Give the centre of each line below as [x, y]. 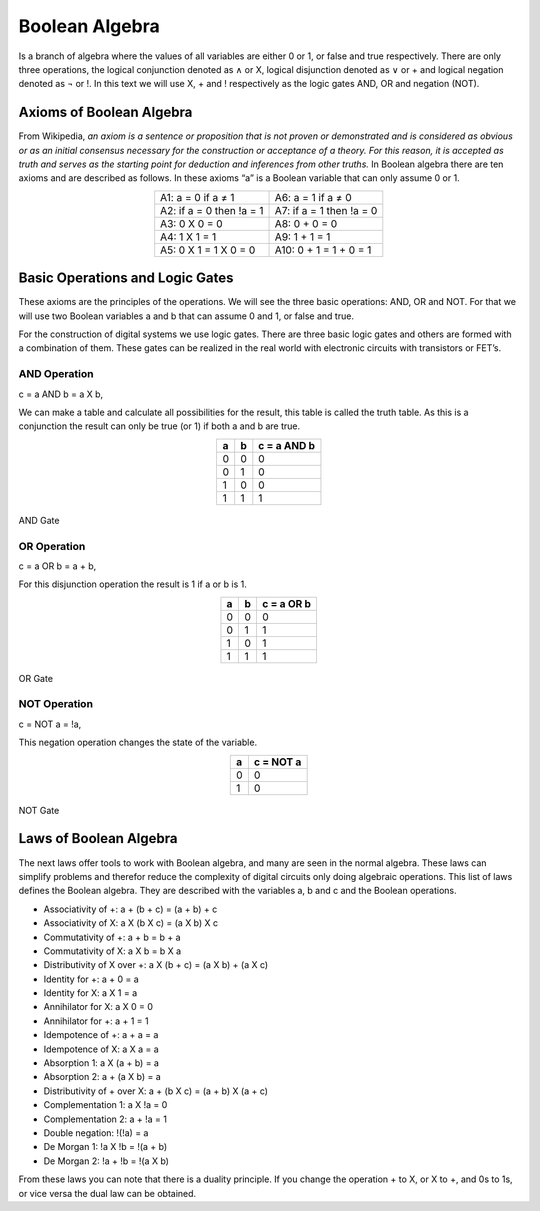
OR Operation [52, 546]
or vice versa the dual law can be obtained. [107, 1193]
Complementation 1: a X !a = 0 [105, 1105]
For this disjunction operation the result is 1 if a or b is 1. [132, 584]
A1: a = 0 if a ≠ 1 [197, 197]
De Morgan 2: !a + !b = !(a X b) [106, 1161]
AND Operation [56, 374]
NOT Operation [56, 704]
